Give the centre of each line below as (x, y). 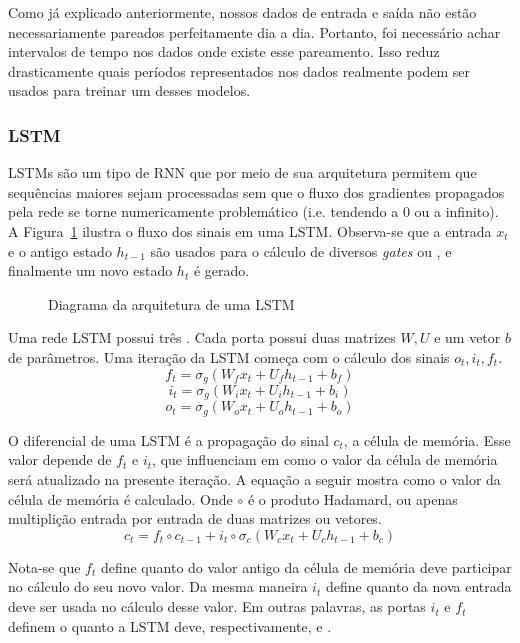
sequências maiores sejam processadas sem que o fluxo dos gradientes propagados (256, 191)
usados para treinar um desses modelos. (129, 90)
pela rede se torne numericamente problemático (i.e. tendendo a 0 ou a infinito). (253, 211)
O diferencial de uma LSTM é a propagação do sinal (168, 439)
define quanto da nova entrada (418, 586)
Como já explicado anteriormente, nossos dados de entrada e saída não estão (242, 12)
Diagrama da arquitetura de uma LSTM (171, 303)
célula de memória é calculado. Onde (120, 498)
